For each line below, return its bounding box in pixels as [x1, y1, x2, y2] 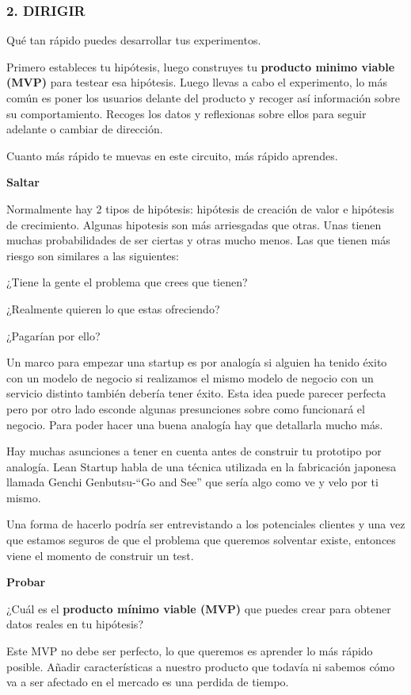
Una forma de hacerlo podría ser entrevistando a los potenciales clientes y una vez [6, 516, 405, 532]
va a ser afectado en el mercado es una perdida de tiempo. [6, 674, 289, 690]
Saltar [6, 174, 40, 190]
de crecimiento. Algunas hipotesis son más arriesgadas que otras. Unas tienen [6, 216, 382, 232]
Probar [6, 574, 46, 590]
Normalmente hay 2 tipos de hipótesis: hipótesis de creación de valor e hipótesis [6, 200, 394, 217]
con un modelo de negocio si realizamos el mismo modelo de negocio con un [6, 369, 374, 386]
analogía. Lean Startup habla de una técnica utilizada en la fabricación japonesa [6, 458, 397, 474]
